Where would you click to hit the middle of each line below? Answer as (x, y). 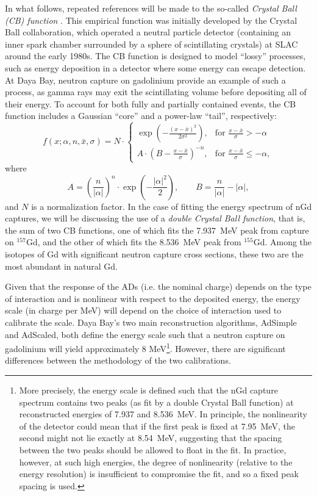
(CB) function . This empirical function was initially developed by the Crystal (151, 20)
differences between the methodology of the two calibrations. (118, 360)
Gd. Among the (283, 242)
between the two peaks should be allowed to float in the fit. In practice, (153, 449)
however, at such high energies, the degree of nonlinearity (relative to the (156, 462)
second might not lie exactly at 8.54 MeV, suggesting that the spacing (151, 438)
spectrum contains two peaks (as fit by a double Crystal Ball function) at (156, 402)
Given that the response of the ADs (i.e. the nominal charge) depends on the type (158, 286)
